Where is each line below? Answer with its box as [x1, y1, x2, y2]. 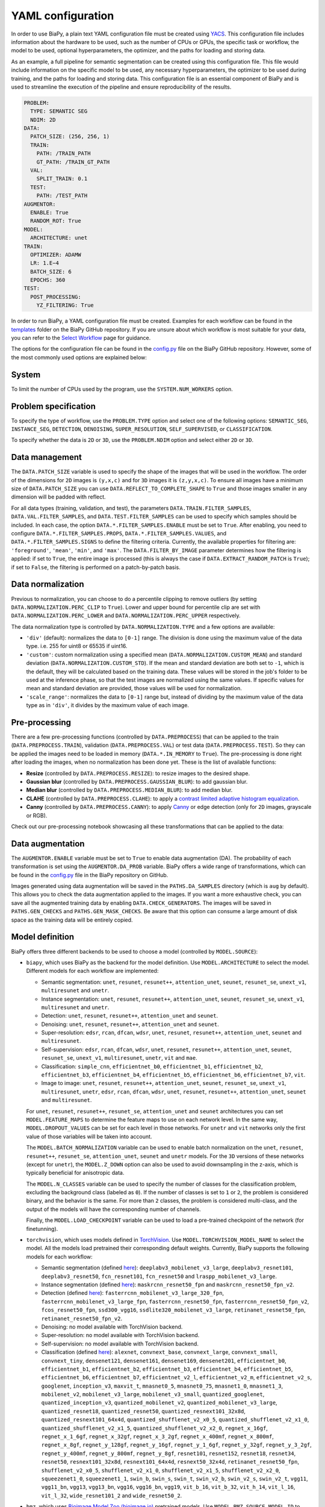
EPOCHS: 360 [30, 277, 66, 283]
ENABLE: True [30, 209, 69, 216]
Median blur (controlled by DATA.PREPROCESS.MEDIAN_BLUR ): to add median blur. [26, 787, 233, 794]
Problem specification [11, 401, 96, 411]
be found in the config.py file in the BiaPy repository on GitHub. [11, 871, 169, 878]
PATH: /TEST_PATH [36, 192, 88, 199]
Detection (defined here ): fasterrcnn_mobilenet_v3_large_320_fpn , [41, 1289, 224, 1297]
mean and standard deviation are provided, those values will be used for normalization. [26, 685, 242, 692]
